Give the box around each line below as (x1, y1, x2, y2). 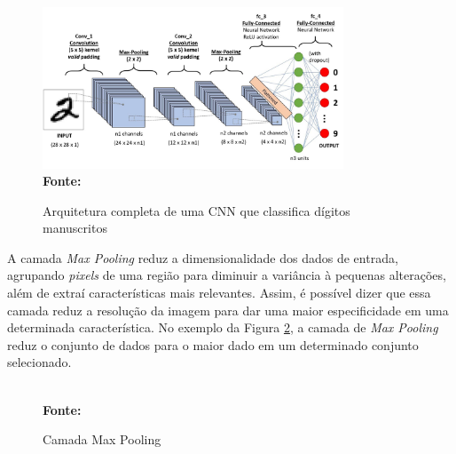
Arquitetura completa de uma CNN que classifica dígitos (43, 201, 350, 219)
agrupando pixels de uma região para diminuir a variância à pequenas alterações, (7, 266, 446, 284)
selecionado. (7, 353, 72, 371)
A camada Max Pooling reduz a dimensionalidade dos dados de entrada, (7, 248, 398, 267)
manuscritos (43, 219, 107, 237)
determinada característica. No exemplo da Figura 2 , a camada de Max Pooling (7, 318, 438, 337)
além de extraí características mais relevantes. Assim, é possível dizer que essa (7, 283, 431, 302)
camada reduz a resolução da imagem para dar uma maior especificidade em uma (7, 300, 449, 319)
